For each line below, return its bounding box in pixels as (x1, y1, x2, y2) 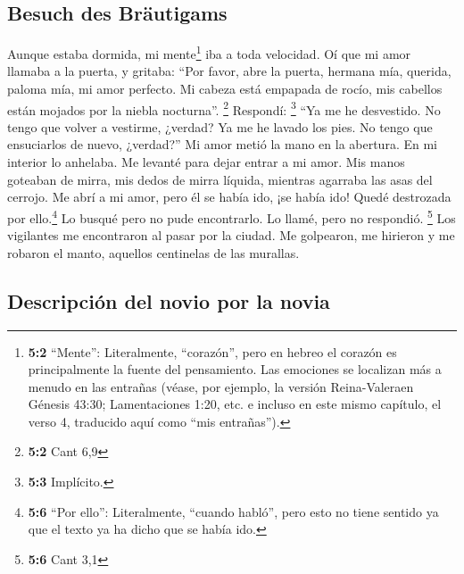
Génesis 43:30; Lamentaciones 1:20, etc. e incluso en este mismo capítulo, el (28, 395, 442, 413)
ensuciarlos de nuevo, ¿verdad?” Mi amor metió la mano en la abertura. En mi (7, 135, 437, 154)
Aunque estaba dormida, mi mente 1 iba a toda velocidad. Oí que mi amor (7, 42, 411, 62)
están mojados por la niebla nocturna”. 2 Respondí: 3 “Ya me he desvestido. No (7, 97, 441, 119)
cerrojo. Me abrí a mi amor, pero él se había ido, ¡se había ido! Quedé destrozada (7, 187, 452, 206)
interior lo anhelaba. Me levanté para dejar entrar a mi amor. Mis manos (7, 153, 405, 171)
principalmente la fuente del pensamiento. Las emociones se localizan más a (28, 360, 442, 379)
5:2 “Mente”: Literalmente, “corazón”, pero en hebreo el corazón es (28, 342, 397, 361)
